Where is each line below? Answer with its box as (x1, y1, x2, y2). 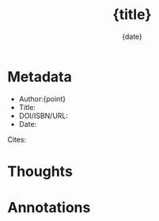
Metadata (7, 67, 72, 86)
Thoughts (7, 162, 73, 180)
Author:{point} (18, 93, 66, 104)
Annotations (7, 199, 91, 217)
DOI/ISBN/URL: (18, 111, 69, 120)
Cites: (7, 135, 27, 144)
